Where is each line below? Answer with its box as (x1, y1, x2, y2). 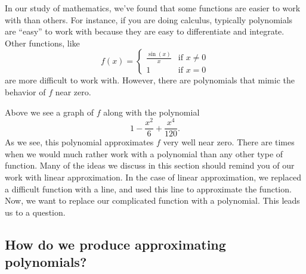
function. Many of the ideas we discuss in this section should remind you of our (5, 159, 295, 172)
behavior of (5, 85, 46, 98)
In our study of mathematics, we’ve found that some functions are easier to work (5, 2, 301, 14)
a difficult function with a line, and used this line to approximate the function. (5, 182, 292, 195)
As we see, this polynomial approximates (5, 136, 154, 148)
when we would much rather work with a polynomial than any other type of (5, 147, 283, 160)
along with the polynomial (103, 105, 200, 118)
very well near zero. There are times (163, 136, 295, 148)
